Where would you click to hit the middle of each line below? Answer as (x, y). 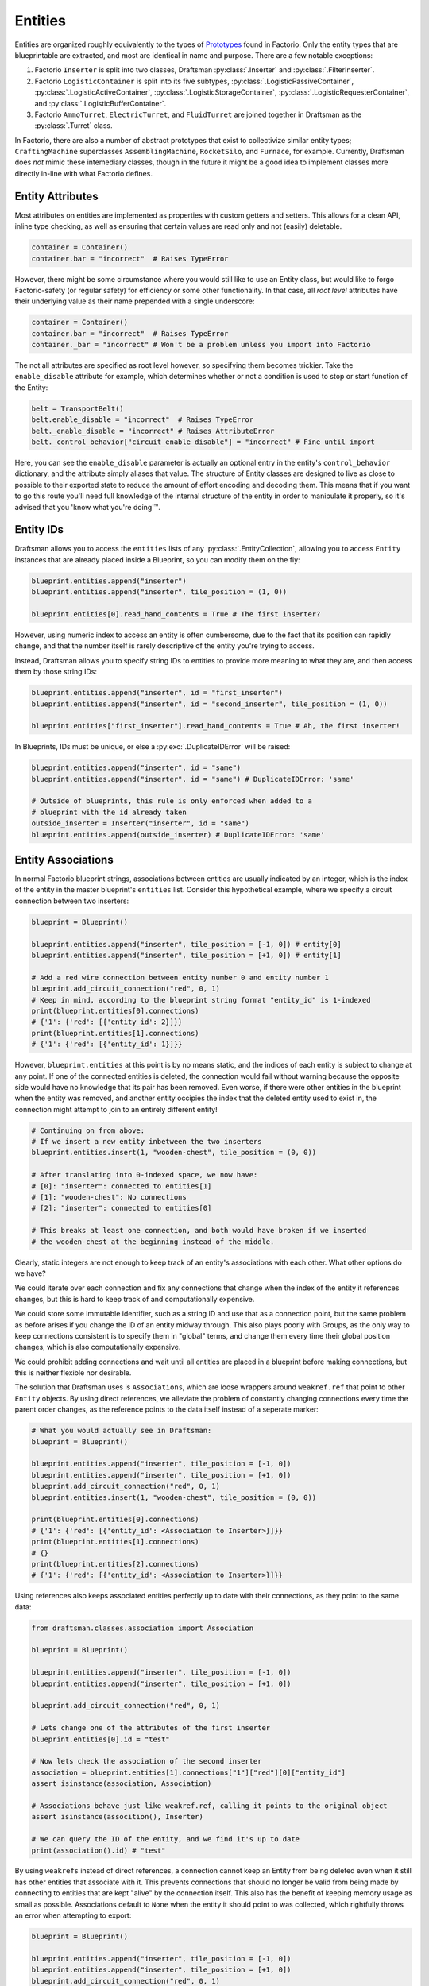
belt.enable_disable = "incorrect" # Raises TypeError (143, 420)
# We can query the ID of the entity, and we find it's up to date (166, 1839)
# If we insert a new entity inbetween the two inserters (147, 1142)
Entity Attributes (56, 196)
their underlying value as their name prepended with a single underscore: (135, 301)
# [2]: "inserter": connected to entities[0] (122, 1208)
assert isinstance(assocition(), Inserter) (118, 1817)
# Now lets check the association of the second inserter (147, 1761)
